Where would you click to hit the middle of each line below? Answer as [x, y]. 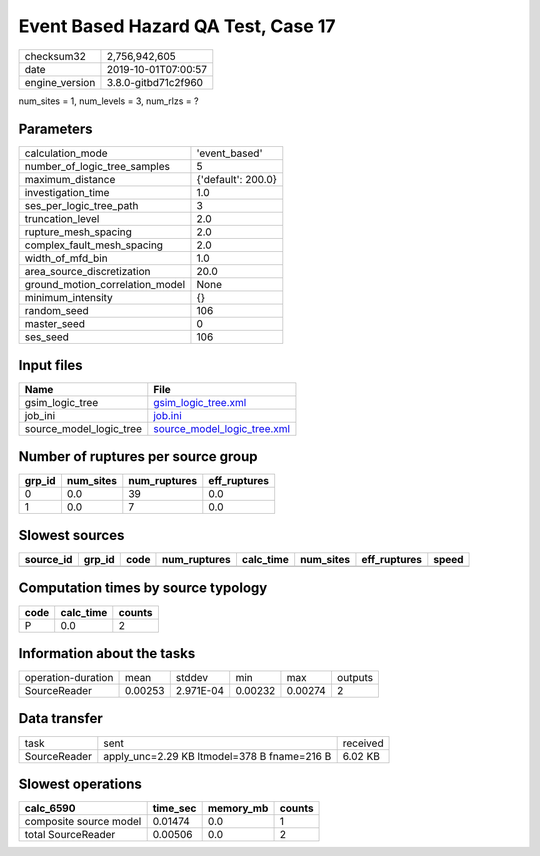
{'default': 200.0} [237, 180]
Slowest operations [80, 783]
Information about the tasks [107, 653]
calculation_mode [66, 153]
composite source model [83, 822]
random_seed [56, 311]
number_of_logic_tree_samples [97, 167]
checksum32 [55, 56]
